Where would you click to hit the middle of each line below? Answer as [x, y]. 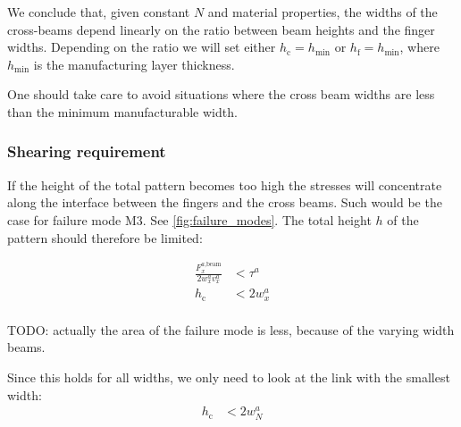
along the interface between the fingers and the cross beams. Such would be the [225, 202]
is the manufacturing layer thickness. [134, 64]
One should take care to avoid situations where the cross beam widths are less [221, 94]
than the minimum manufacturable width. [122, 111]
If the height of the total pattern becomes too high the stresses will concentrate [225, 184]
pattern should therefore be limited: [105, 237]
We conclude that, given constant [99, 12]
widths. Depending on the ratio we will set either [142, 47]
